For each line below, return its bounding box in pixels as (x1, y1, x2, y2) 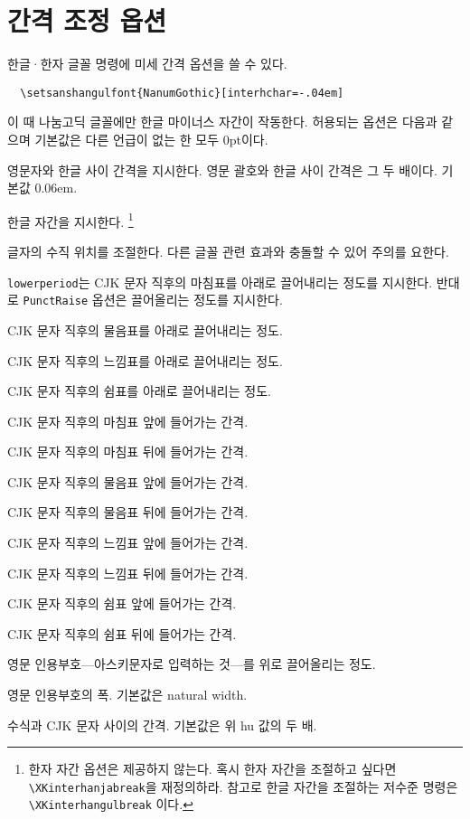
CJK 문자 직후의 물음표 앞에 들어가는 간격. (7, 472, 249, 491)
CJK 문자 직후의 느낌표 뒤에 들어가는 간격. (7, 563, 249, 582)
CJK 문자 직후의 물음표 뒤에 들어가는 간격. (7, 503, 249, 522)
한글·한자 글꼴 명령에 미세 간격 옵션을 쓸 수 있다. (7, 54, 287, 73)
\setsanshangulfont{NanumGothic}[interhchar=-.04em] (20, 86, 344, 99)
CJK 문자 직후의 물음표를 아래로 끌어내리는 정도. (7, 320, 283, 339)
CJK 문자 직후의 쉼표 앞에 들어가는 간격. (7, 594, 237, 613)
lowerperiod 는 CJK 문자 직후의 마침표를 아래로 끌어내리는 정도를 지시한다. (7, 272, 433, 291)
